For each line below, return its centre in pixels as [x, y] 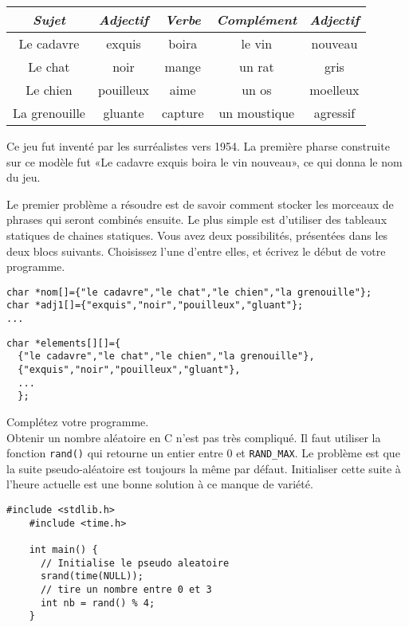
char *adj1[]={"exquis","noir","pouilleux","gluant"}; [155, 306]
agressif [334, 113]
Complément [257, 20]
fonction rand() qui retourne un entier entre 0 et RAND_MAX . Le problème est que [203, 453]
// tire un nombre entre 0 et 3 [126, 589]
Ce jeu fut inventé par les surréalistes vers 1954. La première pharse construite [198, 146]
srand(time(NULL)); [92, 576]
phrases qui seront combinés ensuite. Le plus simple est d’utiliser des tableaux [197, 219]
